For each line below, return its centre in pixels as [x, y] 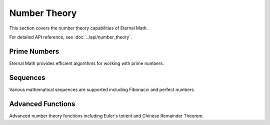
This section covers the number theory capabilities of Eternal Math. [78, 28]
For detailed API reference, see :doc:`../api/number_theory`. [70, 37]
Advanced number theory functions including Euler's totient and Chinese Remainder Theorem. [106, 115]
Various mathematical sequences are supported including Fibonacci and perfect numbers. [102, 89]
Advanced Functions [42, 104]
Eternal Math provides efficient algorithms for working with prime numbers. [87, 63]
